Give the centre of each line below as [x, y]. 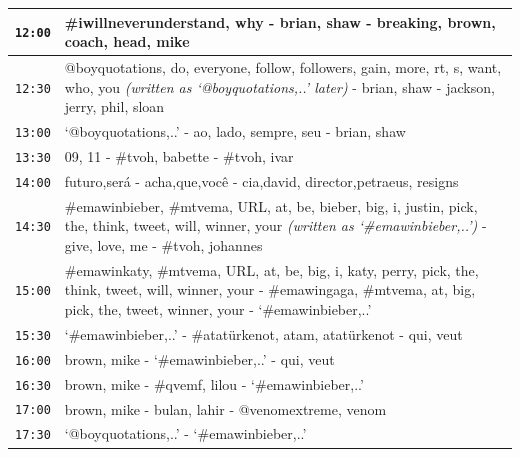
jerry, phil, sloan [114, 106]
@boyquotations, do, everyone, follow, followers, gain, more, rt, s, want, [283, 66]
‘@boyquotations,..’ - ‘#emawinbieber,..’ [185, 433]
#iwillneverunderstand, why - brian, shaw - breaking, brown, [280, 21]
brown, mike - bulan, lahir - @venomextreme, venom [225, 408]
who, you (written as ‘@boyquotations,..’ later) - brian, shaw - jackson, [279, 86]
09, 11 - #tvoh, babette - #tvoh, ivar [179, 155]
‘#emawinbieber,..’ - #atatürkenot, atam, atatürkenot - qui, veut [263, 333]
